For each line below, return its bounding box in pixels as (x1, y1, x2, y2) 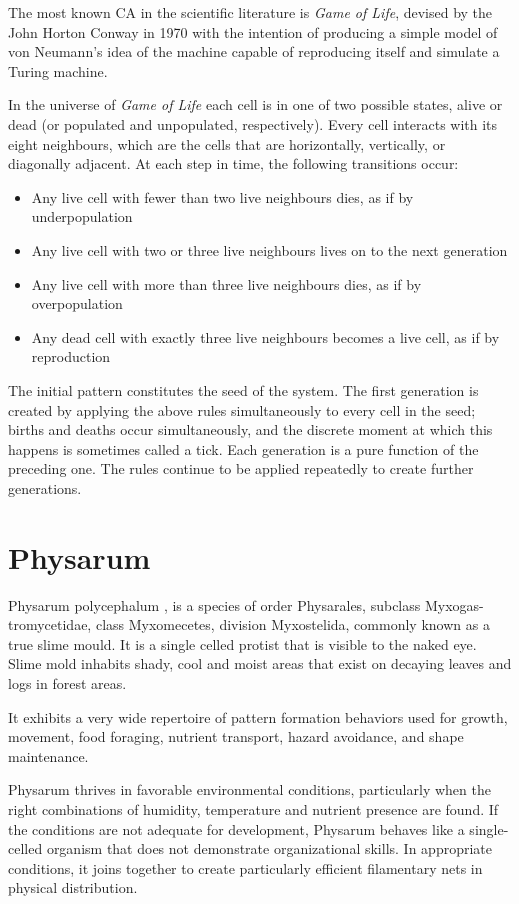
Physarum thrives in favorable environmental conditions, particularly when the (8, 779, 491, 800)
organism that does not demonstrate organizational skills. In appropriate (46, 838, 492, 859)
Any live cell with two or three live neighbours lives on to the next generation (31, 239, 508, 260)
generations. (8, 477, 82, 498)
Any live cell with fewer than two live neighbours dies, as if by (31, 186, 414, 207)
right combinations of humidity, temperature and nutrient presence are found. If (8, 798, 499, 819)
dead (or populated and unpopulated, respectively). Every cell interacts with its (8, 113, 498, 134)
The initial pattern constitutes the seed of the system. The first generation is (8, 379, 479, 400)
